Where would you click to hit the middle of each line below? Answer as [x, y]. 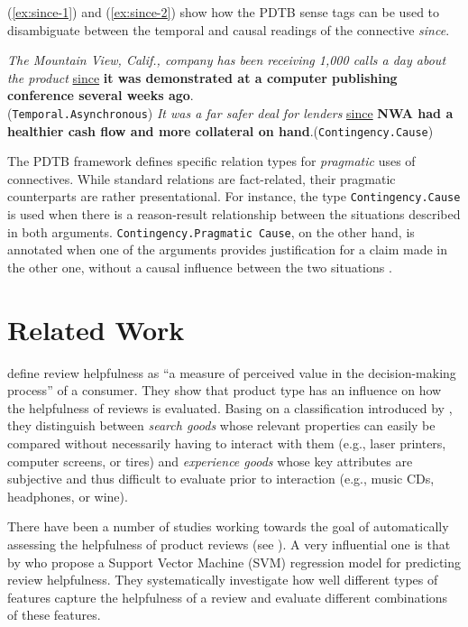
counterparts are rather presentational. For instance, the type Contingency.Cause [234, 196]
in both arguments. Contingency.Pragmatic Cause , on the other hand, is [211, 231]
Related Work [96, 329]
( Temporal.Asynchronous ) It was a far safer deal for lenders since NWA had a [230, 112]
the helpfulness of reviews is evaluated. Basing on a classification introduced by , [230, 407]
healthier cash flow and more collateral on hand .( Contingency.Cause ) [220, 130]
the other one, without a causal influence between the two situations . [200, 267]
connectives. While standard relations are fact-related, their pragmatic [202, 178]
